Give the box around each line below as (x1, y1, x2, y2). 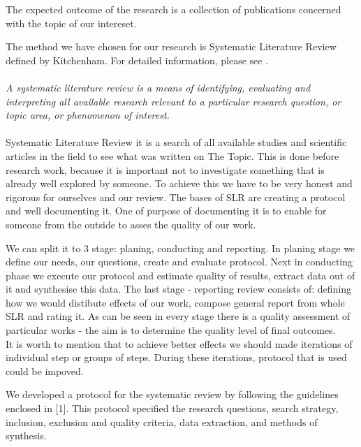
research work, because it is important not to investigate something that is (6, 162, 325, 177)
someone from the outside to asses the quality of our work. (6, 217, 256, 231)
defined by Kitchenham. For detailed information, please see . (6, 52, 269, 67)
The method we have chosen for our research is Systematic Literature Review (6, 39, 337, 54)
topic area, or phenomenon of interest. (6, 108, 170, 122)
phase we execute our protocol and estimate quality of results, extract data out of (6, 268, 355, 282)
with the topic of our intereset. (6, 15, 137, 30)
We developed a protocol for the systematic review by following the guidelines (6, 387, 339, 402)
